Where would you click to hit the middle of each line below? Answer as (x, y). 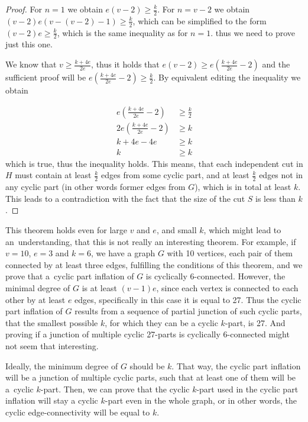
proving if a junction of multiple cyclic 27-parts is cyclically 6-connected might (147, 334)
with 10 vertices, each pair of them (230, 253)
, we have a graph (123, 253)
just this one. (29, 44)
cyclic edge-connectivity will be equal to (78, 412)
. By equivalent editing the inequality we (227, 77)
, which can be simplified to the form (200, 20)
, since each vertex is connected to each (227, 287)
